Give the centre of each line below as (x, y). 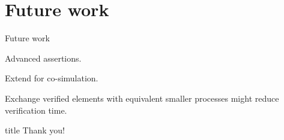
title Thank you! (35, 130)
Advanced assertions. (43, 58)
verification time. (36, 110)
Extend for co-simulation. (52, 78)
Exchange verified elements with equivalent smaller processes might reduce (142, 98)
